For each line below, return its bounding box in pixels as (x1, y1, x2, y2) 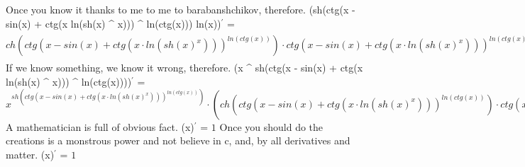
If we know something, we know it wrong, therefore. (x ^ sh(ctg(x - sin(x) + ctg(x (6, 60, 363, 75)
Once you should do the (219, 119, 324, 134)
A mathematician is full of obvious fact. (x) (6, 119, 194, 134)
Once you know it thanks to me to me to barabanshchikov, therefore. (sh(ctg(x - (6, 2, 355, 16)
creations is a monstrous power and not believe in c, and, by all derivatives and (6, 133, 350, 148)
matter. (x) (6, 147, 55, 162)
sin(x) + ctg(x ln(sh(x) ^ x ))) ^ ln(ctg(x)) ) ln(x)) (6, 16, 221, 30)
